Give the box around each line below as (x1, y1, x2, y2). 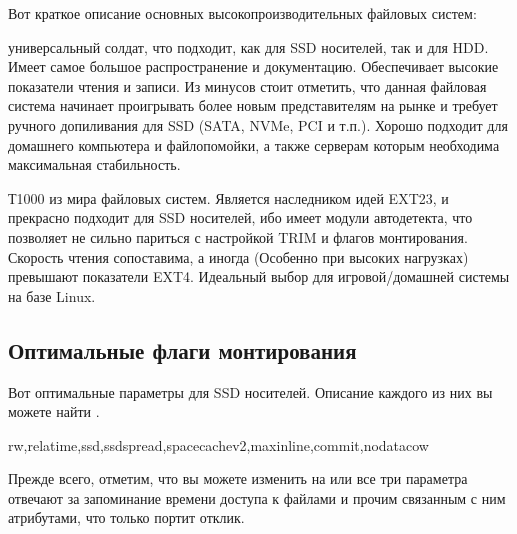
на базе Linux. (8, 285, 96, 306)
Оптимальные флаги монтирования (8, 334, 357, 365)
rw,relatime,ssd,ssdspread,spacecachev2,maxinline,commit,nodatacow (8, 434, 429, 455)
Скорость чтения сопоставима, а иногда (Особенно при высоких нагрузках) (8, 246, 469, 267)
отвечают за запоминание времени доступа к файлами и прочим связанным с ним (8, 487, 506, 508)
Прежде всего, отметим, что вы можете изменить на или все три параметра (8, 468, 468, 489)
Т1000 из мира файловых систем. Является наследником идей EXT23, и (8, 187, 449, 208)
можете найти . (8, 401, 100, 422)
